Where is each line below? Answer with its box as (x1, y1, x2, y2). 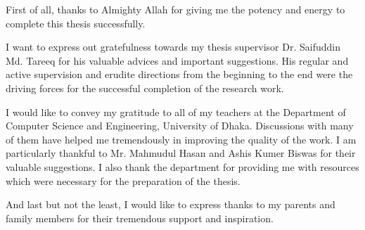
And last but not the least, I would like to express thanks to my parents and (6, 197, 335, 212)
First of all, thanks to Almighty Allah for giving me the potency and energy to (6, 2, 345, 16)
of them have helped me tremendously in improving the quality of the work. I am (6, 132, 357, 146)
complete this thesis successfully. (6, 15, 146, 30)
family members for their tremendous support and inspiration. (6, 210, 274, 225)
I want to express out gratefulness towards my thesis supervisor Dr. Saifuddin (6, 39, 340, 54)
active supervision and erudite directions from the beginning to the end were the (6, 67, 353, 82)
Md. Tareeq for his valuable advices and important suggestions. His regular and (6, 53, 349, 68)
